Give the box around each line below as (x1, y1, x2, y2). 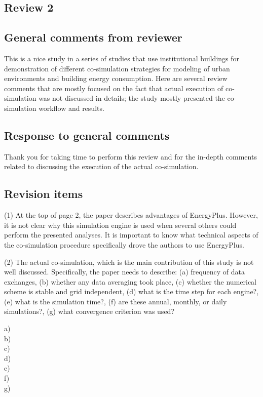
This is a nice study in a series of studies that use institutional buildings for (4, 53, 240, 63)
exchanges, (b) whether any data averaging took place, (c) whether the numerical (4, 276, 256, 287)
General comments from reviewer (4, 29, 182, 45)
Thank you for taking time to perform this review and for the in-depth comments (4, 151, 257, 162)
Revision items (4, 186, 83, 202)
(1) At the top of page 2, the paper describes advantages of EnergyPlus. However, (4, 210, 258, 220)
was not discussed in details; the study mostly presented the (39, 93, 225, 103)
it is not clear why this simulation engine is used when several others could (4, 219, 237, 230)
